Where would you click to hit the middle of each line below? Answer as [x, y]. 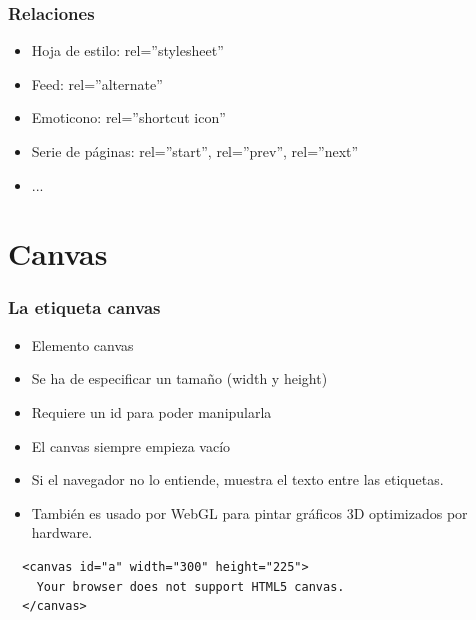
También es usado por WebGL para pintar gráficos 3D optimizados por [249, 512]
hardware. [62, 532]
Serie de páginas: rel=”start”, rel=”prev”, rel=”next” [195, 151]
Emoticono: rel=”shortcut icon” [128, 117]
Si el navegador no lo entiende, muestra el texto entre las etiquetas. [237, 479]
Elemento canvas [82, 344]
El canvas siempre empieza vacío [131, 445]
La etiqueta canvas [84, 307]
